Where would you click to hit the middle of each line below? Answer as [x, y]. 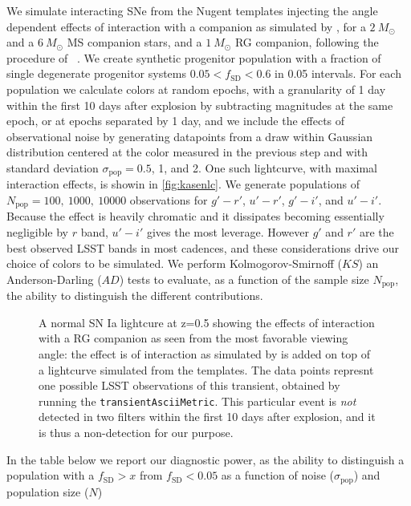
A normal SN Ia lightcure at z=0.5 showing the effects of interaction [207, 322]
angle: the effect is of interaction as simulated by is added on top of [204, 354]
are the [376, 232]
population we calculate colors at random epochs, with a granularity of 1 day [196, 89]
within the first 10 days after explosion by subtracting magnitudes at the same [200, 105]
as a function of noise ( [278, 475]
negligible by [38, 232]
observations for [169, 199]
